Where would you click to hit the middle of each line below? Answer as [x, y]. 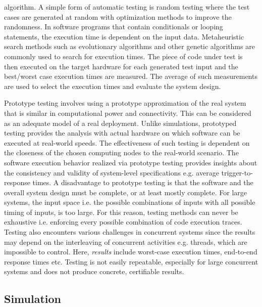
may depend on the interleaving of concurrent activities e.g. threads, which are [126, 242]
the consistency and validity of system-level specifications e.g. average [112, 172]
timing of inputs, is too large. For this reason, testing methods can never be [121, 212]
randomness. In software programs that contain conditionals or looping [114, 27]
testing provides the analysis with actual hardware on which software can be [122, 133]
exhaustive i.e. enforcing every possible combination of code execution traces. [123, 222]
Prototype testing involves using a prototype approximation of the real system [125, 103]
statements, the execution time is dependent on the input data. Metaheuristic [124, 36]
